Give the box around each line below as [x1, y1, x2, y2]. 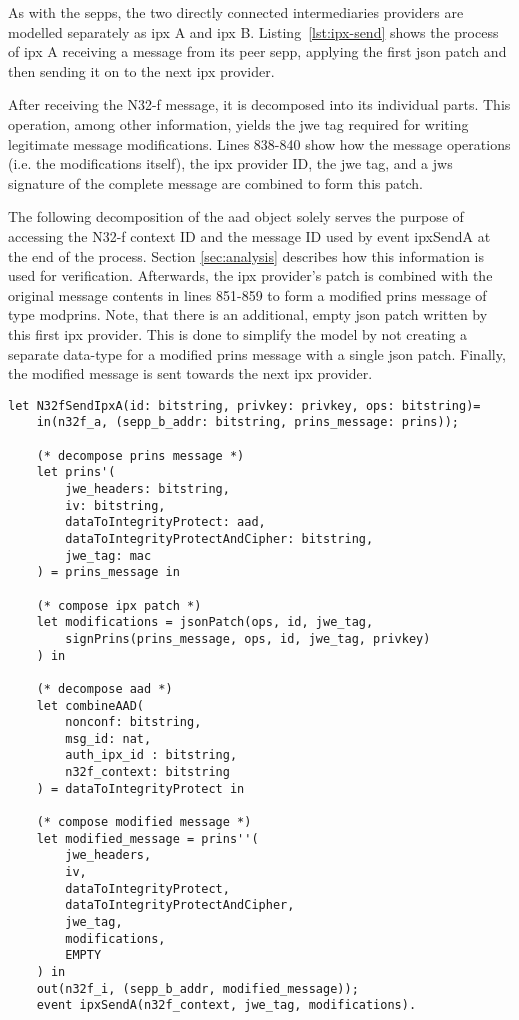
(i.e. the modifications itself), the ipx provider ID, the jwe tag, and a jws [8, 153, 453, 174]
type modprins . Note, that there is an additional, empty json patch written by [8, 304, 488, 325]
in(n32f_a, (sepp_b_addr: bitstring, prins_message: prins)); [36, 415, 460, 430]
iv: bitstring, [65, 498, 166, 513]
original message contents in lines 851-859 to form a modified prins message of [8, 284, 487, 305]
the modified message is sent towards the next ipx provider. [8, 363, 373, 384]
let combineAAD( [36, 698, 145, 713]
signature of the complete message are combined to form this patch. [8, 172, 423, 193]
